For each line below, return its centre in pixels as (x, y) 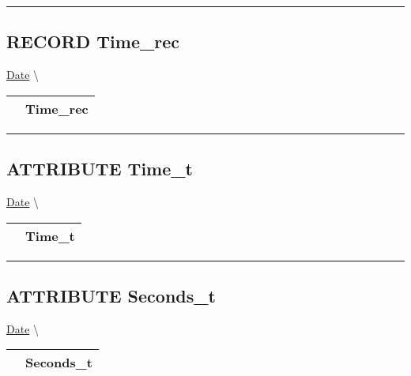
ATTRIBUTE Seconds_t (111, 295)
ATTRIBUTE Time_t (100, 169)
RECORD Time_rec (93, 41)
